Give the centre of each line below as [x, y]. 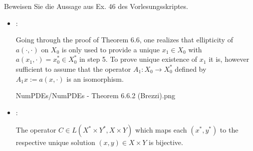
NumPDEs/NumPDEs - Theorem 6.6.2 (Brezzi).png [96, 95]
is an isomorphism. [95, 78]
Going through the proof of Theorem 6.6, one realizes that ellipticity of [124, 40]
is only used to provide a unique [111, 49]
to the [229, 130]
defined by [191, 69]
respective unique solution [55, 142]
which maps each [161, 130]
